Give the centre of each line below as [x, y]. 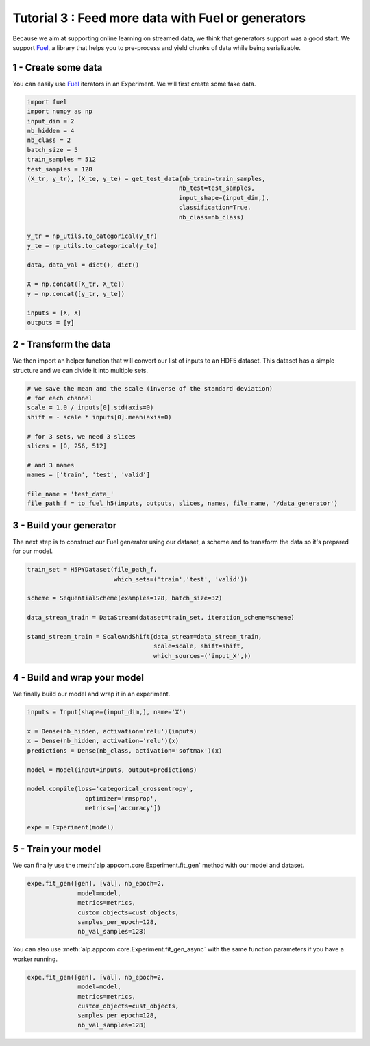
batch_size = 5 [52, 150]
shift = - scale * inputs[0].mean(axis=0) [99, 417]
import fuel [47, 102]
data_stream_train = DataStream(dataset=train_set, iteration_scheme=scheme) [161, 618]
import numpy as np [60, 112]
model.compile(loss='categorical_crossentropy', [110, 789]
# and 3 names [51, 465]
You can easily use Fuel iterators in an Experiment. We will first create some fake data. [134, 84]
